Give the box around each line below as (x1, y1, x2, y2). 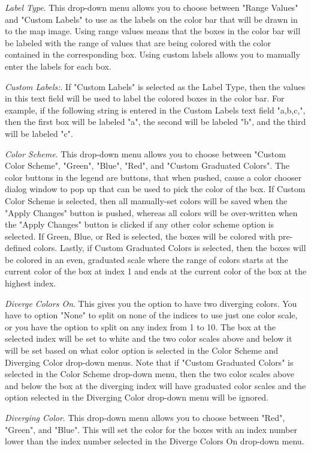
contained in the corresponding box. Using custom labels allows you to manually (5, 48, 300, 61)
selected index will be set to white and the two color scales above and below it (5, 332, 292, 345)
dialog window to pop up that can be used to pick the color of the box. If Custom (5, 183, 306, 195)
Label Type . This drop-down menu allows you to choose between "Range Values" (5, 1, 298, 13)
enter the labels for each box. (5, 59, 111, 72)
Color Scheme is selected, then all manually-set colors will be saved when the (5, 194, 288, 207)
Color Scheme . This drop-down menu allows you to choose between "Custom (5, 147, 286, 160)
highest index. (5, 277, 56, 289)
